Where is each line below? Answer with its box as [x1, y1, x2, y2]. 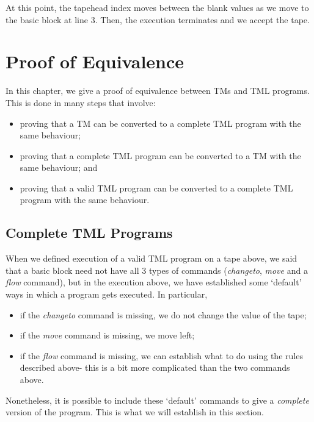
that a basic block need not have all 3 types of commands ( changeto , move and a [5, 263, 308, 276]
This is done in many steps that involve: [5, 96, 156, 109]
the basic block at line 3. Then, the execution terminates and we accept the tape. [5, 13, 310, 26]
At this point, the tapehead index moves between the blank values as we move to [5, 1, 309, 13]
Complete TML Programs [5, 223, 173, 242]
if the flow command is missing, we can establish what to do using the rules [20, 349, 303, 362]
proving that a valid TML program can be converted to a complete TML [20, 181, 293, 194]
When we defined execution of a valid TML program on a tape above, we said [5, 252, 298, 265]
